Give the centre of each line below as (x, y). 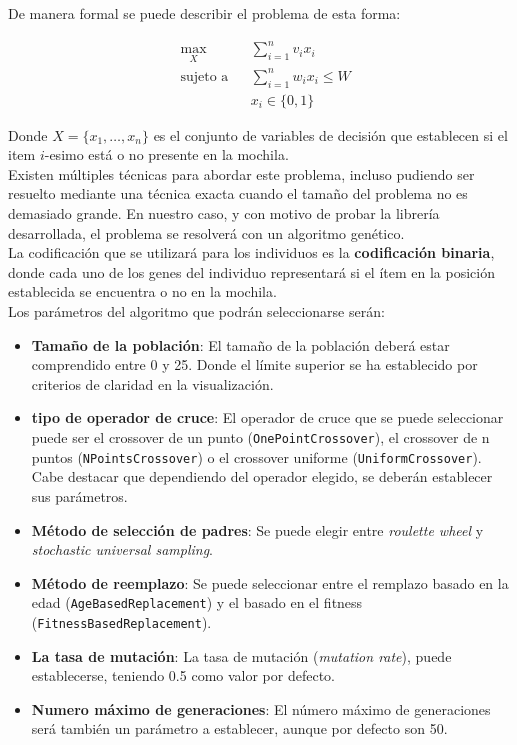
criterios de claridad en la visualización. (152, 383)
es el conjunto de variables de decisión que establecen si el (330, 134)
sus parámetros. (79, 495)
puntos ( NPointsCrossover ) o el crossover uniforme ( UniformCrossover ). (256, 456)
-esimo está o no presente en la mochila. (166, 154)
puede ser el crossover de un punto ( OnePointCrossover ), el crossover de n (260, 437)
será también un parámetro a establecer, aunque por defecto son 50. (239, 728)
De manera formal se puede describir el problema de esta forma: (204, 13)
